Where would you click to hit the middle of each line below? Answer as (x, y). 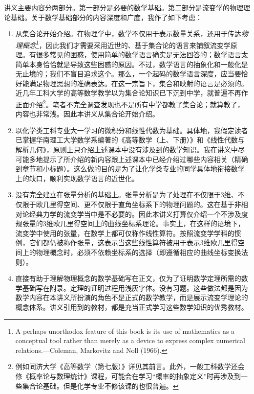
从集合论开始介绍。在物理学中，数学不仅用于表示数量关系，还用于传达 (128, 34)
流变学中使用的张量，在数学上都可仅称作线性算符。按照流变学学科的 (125, 233)
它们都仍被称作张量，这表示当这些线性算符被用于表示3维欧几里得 (133, 243)
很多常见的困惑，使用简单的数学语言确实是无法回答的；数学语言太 (142, 55)
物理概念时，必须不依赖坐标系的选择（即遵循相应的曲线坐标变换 (138, 252)
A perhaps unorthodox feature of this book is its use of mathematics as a (125, 331)
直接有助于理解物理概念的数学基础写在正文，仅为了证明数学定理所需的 (128, 278)
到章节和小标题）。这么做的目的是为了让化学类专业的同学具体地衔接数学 (130, 169)
